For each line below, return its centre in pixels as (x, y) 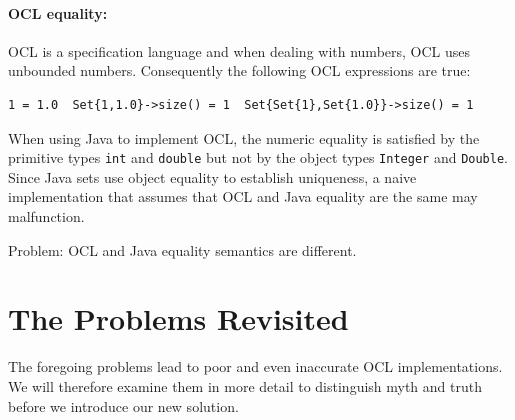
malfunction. (46, 216)
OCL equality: (58, 12)
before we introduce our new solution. (123, 405)
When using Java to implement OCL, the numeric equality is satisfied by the (244, 137)
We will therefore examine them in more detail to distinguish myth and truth (245, 385)
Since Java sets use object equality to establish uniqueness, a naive (212, 176)
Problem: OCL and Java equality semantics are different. (182, 249)
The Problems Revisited (178, 318)
